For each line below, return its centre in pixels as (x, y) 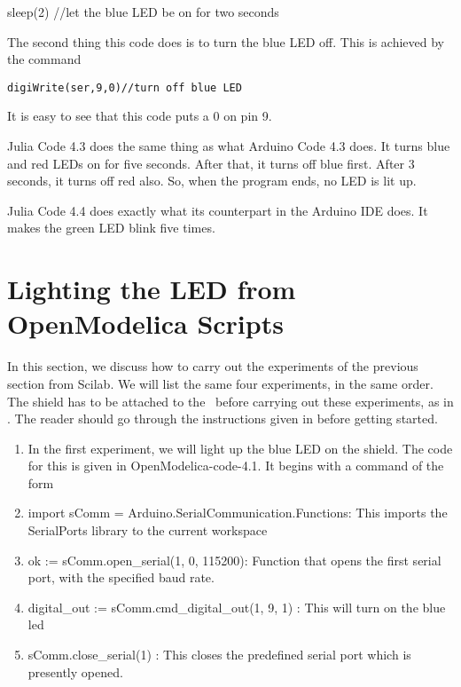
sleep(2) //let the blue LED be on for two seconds (143, 12)
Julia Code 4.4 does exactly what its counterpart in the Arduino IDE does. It (218, 210)
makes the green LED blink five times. (111, 228)
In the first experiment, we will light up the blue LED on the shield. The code (240, 448)
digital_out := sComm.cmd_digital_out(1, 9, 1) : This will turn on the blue (237, 607)
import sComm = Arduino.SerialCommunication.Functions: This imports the (238, 513)
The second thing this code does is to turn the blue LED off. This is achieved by (226, 41)
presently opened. (75, 671)
